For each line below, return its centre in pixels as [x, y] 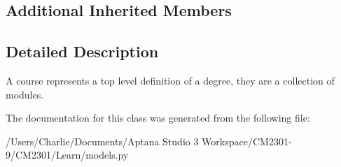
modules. [25, 94]
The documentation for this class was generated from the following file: [158, 118]
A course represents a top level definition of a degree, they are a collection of [170, 80]
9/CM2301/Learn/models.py [67, 155]
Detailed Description [82, 51]
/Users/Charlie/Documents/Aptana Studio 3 [102, 141]
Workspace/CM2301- [247, 141]
